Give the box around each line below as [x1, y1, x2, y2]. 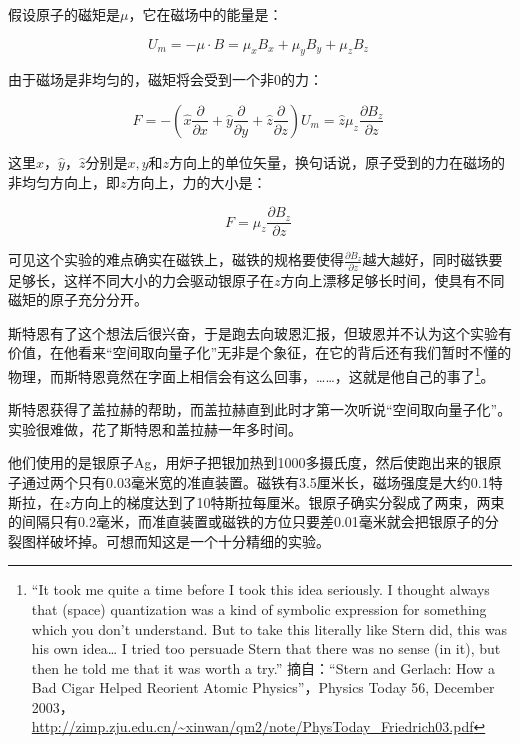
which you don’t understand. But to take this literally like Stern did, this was [31, 618, 507, 639]
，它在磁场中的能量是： [128, 4, 283, 24]
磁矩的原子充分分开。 [8, 289, 148, 310]
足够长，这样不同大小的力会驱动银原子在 [8, 269, 274, 290]
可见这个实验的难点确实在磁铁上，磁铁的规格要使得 [8, 249, 344, 270]
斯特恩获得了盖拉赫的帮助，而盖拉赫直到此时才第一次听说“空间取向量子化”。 [8, 399, 512, 420]
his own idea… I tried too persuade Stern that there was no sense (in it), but [31, 638, 501, 659]
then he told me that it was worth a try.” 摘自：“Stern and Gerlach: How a [31, 657, 495, 678]
